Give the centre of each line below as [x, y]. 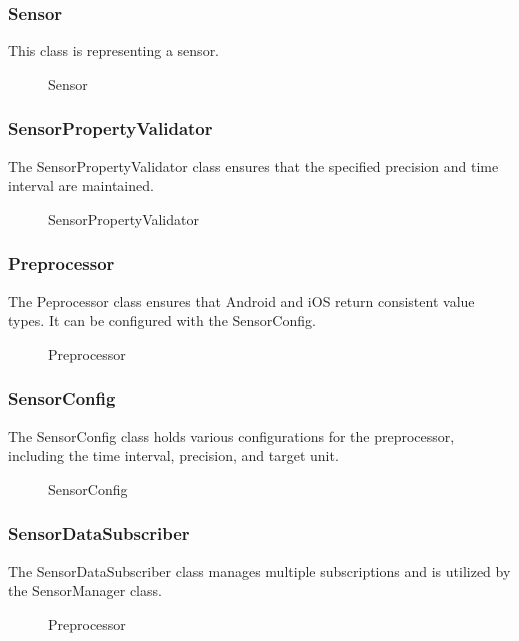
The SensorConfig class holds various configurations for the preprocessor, [231, 435]
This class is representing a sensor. [114, 50]
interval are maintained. [81, 185]
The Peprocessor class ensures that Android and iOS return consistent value [241, 300]
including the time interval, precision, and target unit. [173, 455]
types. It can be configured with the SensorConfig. [162, 320]
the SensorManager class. [85, 590]
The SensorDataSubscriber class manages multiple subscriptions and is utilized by [259, 570]
